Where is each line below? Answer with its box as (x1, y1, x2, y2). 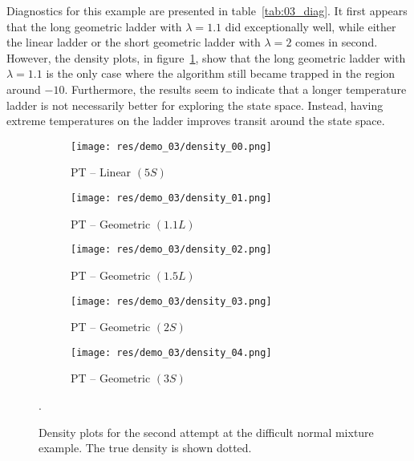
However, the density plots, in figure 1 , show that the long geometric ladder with (6, 49, 406, 66)
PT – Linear (71, 164, 132, 180)
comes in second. (295, 34, 378, 51)
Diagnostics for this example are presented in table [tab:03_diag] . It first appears (6, 2, 408, 18)
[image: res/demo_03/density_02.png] (71, 244, 272, 256)
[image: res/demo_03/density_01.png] (71, 192, 272, 204)
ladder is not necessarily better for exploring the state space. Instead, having (6, 96, 384, 113)
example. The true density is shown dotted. (39, 439, 252, 456)
